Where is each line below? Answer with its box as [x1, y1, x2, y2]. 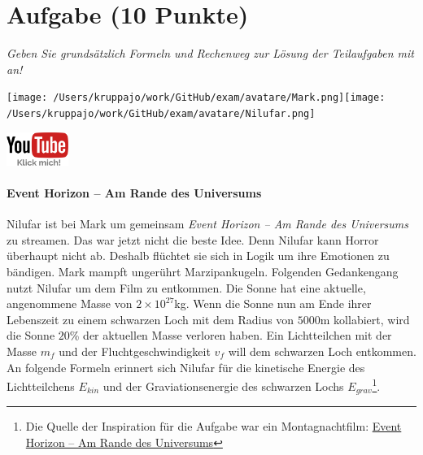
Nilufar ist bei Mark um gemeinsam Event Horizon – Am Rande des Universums [7, 215, 409, 232]
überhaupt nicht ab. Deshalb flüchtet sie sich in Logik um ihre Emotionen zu [7, 247, 390, 264]
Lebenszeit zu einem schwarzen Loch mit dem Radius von [7, 310, 294, 327]
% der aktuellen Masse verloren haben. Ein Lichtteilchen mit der [69, 327, 392, 344]
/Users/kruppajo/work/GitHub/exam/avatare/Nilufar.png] [7, 107, 316, 119]
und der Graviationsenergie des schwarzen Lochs [102, 377, 344, 394]
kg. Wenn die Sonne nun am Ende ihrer [174, 295, 372, 312]
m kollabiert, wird [320, 310, 410, 327]
